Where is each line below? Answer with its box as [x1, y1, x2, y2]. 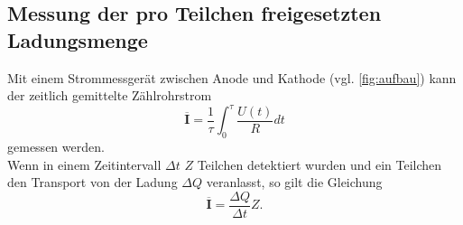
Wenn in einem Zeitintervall [7, 155, 162, 173]
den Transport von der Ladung [7, 173, 178, 192]
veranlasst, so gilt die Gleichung [206, 173, 383, 192]
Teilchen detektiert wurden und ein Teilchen [197, 155, 442, 173]
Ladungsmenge [7, 25, 148, 53]
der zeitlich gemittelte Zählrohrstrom [7, 86, 212, 105]
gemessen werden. [7, 137, 105, 156]
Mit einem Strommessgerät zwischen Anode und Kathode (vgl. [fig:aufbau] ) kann [7, 68, 457, 87]
